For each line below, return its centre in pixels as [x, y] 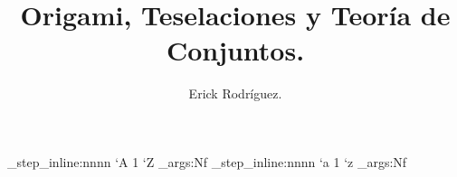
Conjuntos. [235, 50]
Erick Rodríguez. [235, 93]
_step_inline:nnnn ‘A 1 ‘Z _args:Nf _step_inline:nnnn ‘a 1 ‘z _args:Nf [207, 161]
